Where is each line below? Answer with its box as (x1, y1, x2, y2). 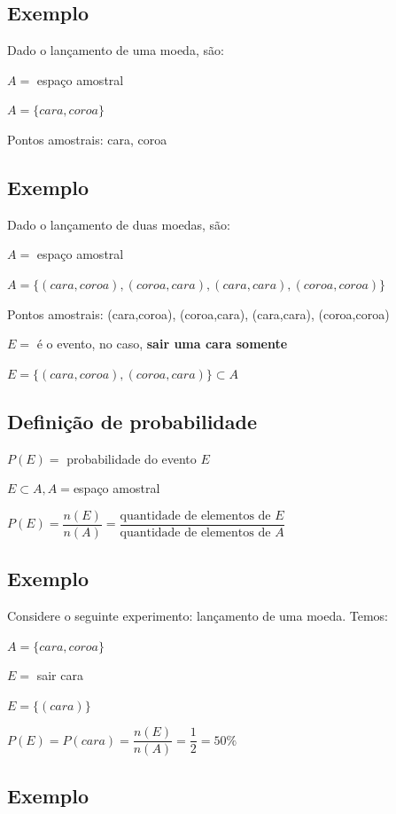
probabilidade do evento (66, 449, 197, 467)
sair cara (36, 666, 83, 685)
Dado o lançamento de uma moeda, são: (7, 41, 224, 59)
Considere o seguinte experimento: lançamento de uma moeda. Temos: (7, 607, 388, 624)
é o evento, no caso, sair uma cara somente (36, 334, 288, 353)
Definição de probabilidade (7, 407, 258, 434)
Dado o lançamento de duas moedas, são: (7, 215, 231, 233)
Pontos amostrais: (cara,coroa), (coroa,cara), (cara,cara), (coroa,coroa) (7, 304, 390, 323)
